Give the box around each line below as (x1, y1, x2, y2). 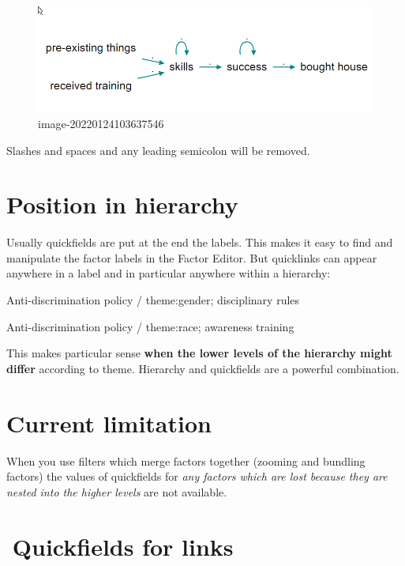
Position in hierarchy (6, 188, 238, 221)
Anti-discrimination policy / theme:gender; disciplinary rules (6, 292, 300, 308)
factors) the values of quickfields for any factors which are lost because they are (6, 468, 388, 485)
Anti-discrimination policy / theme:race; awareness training (6, 318, 294, 334)
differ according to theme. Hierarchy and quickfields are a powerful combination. (6, 360, 399, 376)
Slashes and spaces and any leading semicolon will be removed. (6, 141, 310, 158)
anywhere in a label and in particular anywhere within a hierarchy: (6, 265, 331, 281)
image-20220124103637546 (38, 115, 164, 131)
